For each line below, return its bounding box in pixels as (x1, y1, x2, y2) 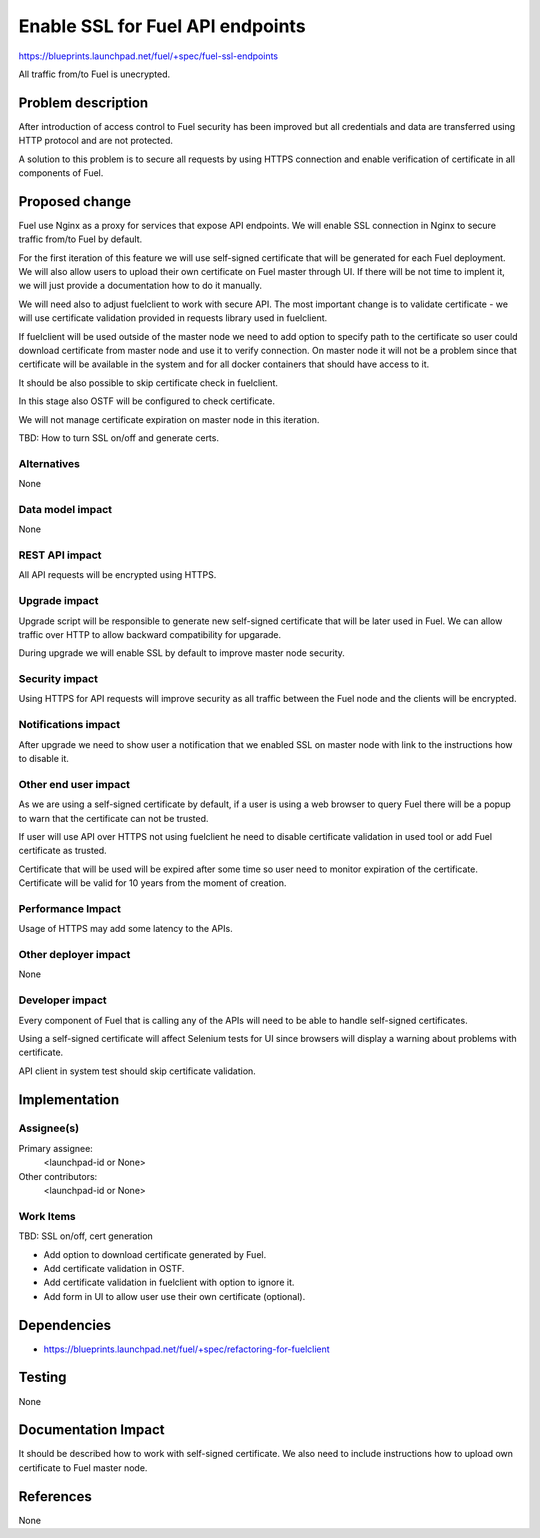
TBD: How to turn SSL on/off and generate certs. (18, 432, 220, 444)
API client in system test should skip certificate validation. (18, 1065, 257, 1077)
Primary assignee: (18, 1142, 94, 1154)
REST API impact (18, 548, 102, 562)
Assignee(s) (18, 1121, 80, 1135)
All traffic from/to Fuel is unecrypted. (18, 68, 171, 80)
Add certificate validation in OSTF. (43, 1262, 185, 1274)
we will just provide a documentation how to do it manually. (18, 280, 263, 292)
